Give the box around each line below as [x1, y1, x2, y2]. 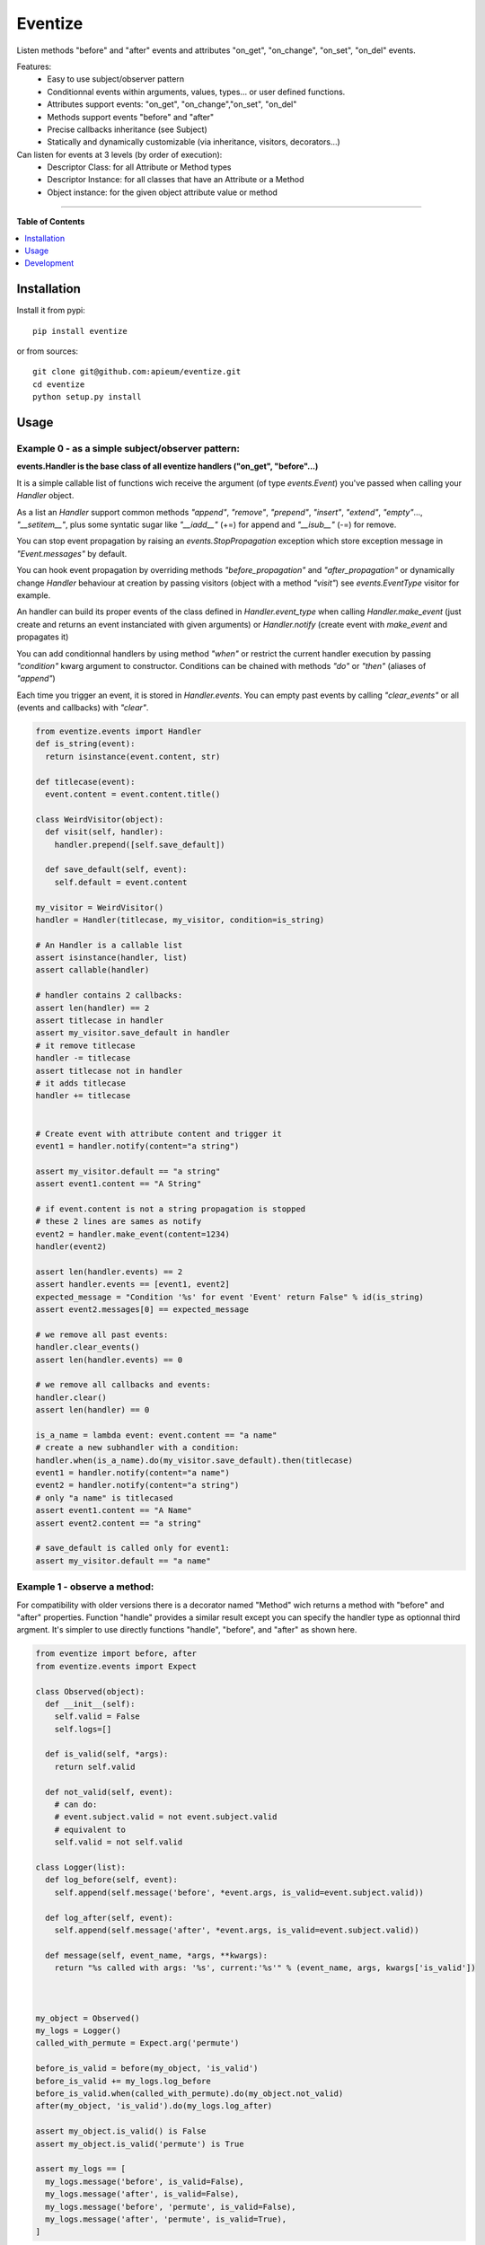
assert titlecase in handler [35, 1016, 164, 1026]
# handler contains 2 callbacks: [35, 990, 183, 1000]
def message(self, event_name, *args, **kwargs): [45, 1950, 269, 1960]
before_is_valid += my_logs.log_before [35, 2075, 211, 2086]
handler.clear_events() [35, 1343, 141, 1352]
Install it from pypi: [16, 305, 85, 316]
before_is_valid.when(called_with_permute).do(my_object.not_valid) [35, 2089, 344, 2099]
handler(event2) [35, 1242, 108, 1252]
